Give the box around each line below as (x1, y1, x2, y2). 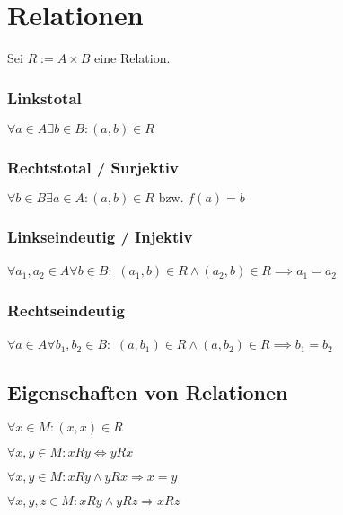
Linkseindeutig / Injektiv (7, 226, 193, 248)
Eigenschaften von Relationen (7, 378, 288, 406)
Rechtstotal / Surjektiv (7, 155, 179, 178)
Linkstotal (7, 86, 82, 109)
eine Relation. (94, 49, 171, 67)
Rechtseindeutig (7, 298, 126, 321)
